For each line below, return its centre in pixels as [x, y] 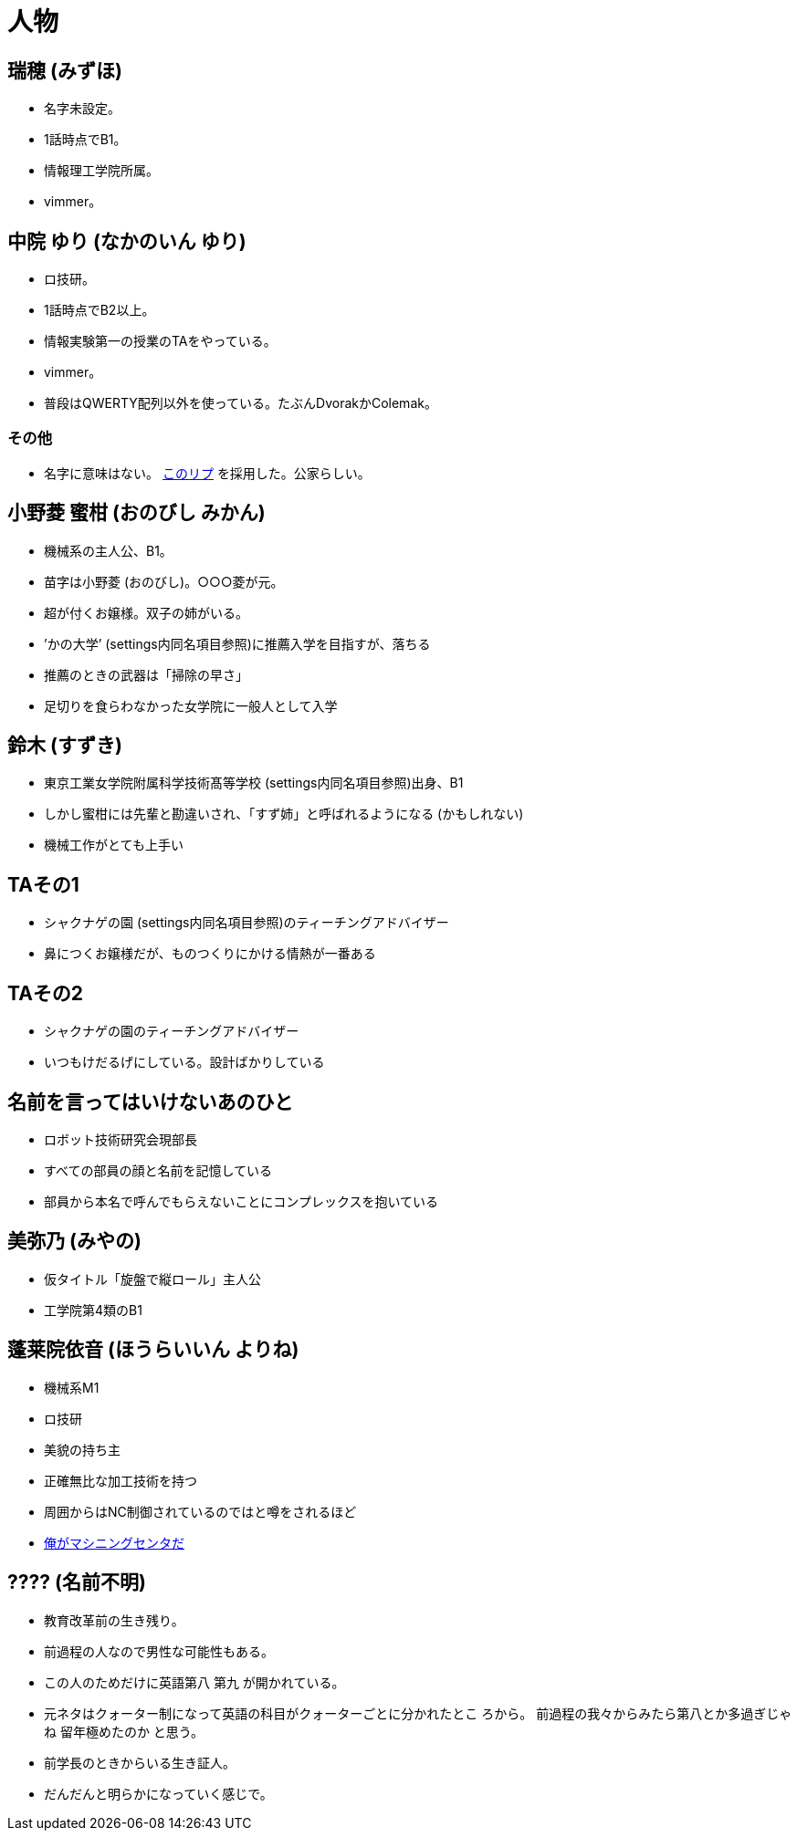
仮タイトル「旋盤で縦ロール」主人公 [152, 1279]
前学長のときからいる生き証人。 [140, 1762]
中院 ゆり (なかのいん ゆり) [127, 241]
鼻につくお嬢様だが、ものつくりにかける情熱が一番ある [210, 954]
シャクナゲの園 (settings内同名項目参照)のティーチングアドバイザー [246, 923]
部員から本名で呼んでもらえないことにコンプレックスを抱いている [241, 1201]
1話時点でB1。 [85, 140]
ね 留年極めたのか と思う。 [124, 1731]
